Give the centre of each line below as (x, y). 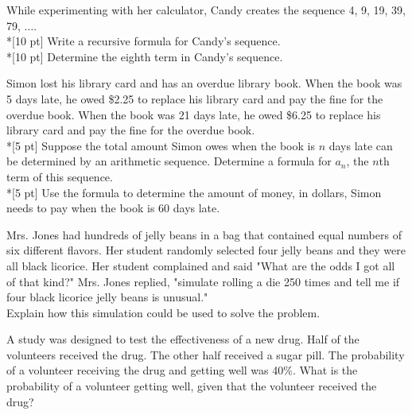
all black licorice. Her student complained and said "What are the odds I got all (201, 265)
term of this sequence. (60, 176)
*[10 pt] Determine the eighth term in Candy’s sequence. (145, 56)
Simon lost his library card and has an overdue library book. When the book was (204, 83)
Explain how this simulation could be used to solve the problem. (163, 312)
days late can (361, 145)
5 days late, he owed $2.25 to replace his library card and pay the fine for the (195, 98)
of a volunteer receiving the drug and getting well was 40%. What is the (182, 370)
